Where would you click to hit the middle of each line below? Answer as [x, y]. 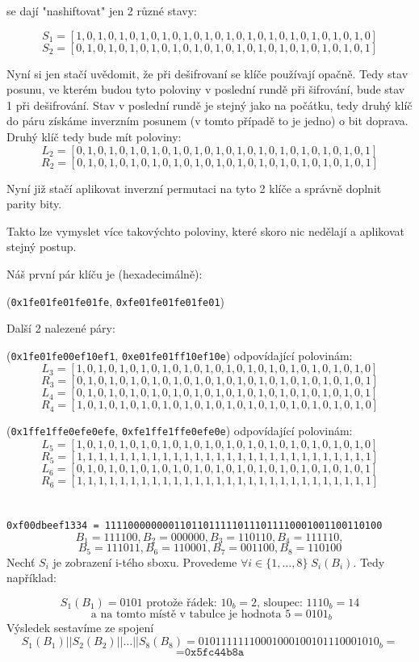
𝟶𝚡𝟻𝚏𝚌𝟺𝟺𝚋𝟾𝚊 [214, 653]
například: [31, 578]
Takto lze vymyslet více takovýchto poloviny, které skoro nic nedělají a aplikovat [205, 230]
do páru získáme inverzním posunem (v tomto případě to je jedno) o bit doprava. [207, 121]
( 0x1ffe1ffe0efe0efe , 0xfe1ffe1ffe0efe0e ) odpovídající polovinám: [180, 431]
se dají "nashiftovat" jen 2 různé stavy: [102, 10]
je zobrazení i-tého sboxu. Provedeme [145, 561]
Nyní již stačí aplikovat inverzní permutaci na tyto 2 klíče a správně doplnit [194, 188]
